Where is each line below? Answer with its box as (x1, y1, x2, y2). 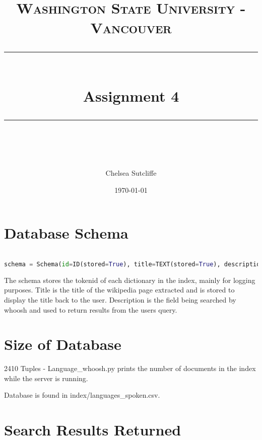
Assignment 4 (83, 85, 179, 106)
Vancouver (90, 17, 172, 38)
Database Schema (4, 223, 128, 243)
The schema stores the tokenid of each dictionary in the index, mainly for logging (4, 274, 255, 285)
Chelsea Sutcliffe (105, 168, 157, 178)
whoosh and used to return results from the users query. (4, 304, 177, 315)
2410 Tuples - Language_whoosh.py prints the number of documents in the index (4, 363, 256, 374)
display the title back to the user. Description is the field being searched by (4, 294, 236, 305)
